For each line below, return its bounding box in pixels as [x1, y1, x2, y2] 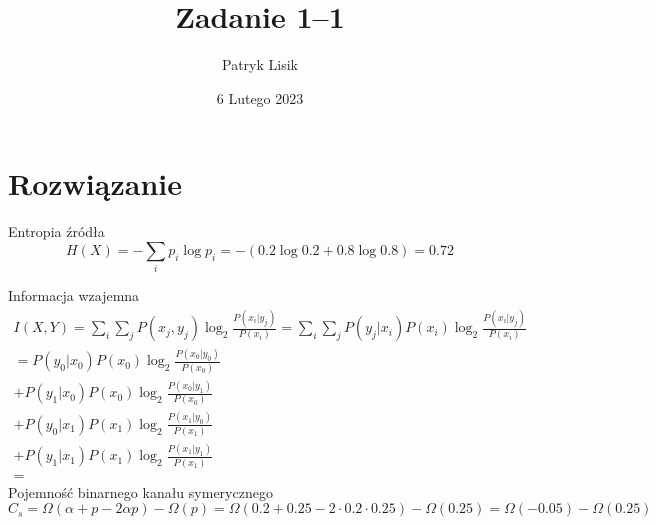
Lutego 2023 [228, 87, 304, 108]
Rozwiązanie [8, 163, 182, 204]
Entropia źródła [8, 221, 105, 242]
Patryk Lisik [222, 54, 298, 75]
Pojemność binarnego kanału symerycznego [8, 481, 273, 502]
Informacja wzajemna [8, 285, 140, 306]
